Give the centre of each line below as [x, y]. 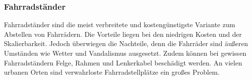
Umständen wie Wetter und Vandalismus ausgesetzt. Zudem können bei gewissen [125, 53]
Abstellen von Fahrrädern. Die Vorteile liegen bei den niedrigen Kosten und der [123, 34]
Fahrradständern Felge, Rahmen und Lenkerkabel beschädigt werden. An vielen [123, 62]
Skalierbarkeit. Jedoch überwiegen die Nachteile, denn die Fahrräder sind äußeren [126, 43]
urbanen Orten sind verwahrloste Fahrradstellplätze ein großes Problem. [112, 72]
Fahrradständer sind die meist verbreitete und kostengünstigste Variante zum [120, 24]
